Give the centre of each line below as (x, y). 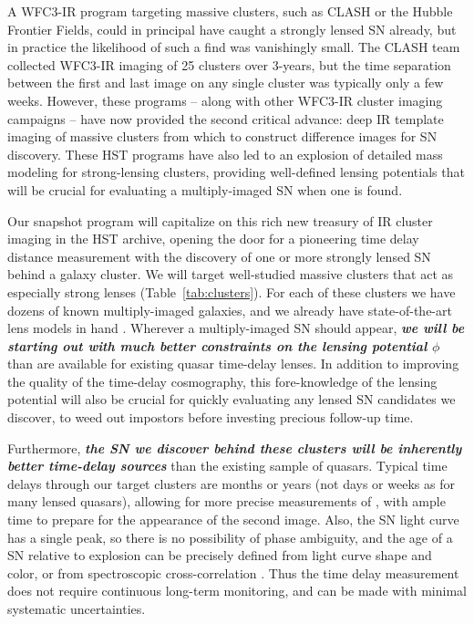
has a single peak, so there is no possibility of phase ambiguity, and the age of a (230, 537)
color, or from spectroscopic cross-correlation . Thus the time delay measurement (233, 572)
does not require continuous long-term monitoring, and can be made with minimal (237, 591)
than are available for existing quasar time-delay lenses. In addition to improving (233, 364)
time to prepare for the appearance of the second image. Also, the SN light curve (233, 520)
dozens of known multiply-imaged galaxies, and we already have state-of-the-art (230, 310)
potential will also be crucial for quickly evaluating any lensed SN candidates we (232, 399)
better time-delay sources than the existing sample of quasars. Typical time (227, 466)
